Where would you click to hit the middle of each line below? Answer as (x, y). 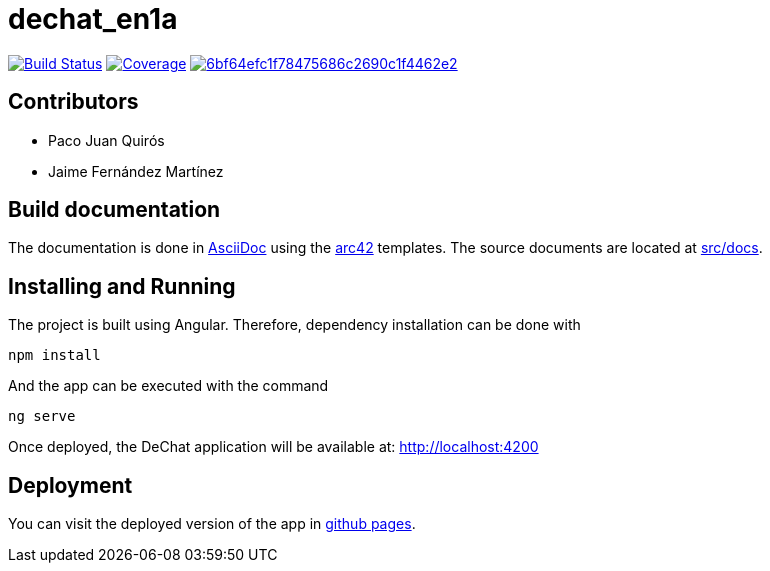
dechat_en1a (93, 19)
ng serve (42, 416)
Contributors (73, 102)
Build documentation (114, 210)
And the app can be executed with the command (168, 386)
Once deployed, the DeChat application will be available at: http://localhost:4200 (273, 447)
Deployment (70, 485)
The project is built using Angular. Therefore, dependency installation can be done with (294, 325)
